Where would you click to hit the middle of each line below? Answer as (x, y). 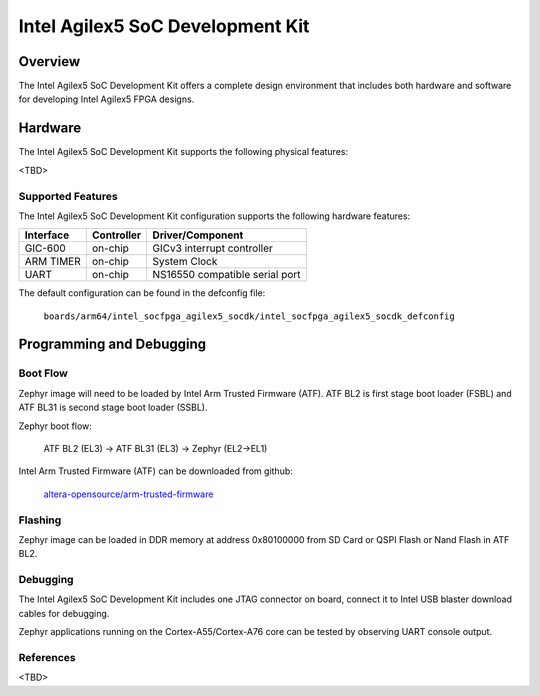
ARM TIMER (53, 262)
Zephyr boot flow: (55, 426)
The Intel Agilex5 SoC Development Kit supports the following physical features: (183, 152)
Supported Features (68, 196)
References (47, 657)
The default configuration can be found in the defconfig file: (142, 293)
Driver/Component (198, 235)
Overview (49, 61)
